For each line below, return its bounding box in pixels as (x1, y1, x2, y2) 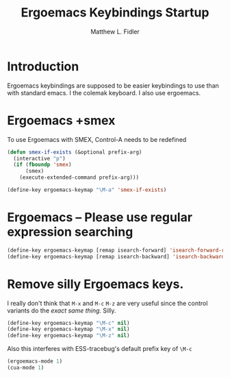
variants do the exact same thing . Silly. (7, 306, 116, 315)
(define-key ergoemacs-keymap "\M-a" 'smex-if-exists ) (7, 186, 167, 193)
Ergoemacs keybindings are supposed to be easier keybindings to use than (7, 81, 219, 90)
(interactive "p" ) (13, 155, 66, 162)
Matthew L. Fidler (90, 27, 140, 36)
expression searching (7, 224, 133, 240)
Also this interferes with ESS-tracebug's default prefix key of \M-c (7, 345, 192, 353)
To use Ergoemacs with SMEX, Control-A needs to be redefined (7, 135, 187, 143)
